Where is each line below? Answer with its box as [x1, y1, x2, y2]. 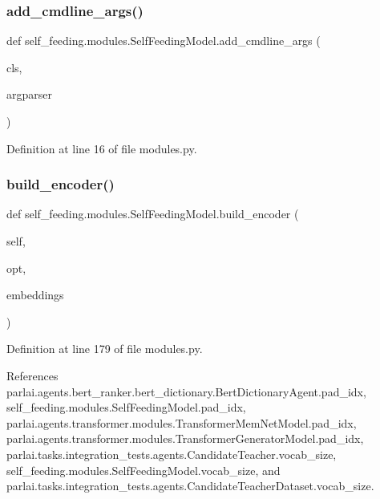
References [6, 367, 59, 383]
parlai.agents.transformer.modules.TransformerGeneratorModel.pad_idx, [6, 430, 364, 447]
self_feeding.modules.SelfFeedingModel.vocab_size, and [6, 461, 281, 478]
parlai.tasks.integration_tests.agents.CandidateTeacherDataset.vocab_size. [6, 477, 374, 494]
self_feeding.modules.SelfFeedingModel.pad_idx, [6, 399, 246, 416]
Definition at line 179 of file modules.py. [6, 340, 203, 357]
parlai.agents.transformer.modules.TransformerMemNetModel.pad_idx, [6, 414, 357, 431]
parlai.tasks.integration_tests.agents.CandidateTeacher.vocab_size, [6, 445, 337, 462]
